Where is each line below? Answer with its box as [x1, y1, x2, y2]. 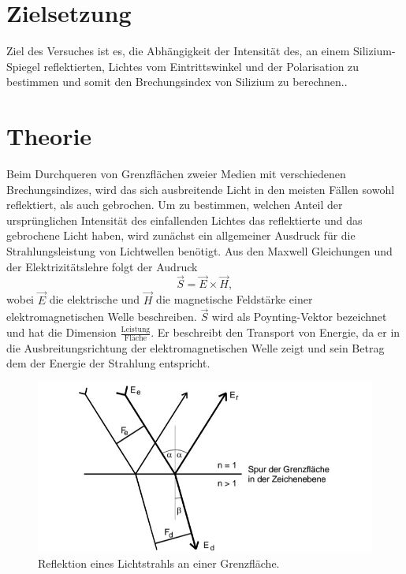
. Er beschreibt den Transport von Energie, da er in [151, 324, 400, 341]
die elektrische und [49, 291, 140, 307]
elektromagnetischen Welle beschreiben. [6, 308, 197, 325]
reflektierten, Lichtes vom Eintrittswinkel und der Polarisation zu [43, 58, 359, 74]
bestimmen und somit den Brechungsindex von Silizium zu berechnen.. [6, 73, 348, 90]
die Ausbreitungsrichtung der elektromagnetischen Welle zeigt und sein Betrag [6, 339, 385, 356]
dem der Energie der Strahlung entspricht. [6, 355, 210, 371]
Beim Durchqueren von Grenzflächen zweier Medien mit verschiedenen [6, 166, 346, 182]
